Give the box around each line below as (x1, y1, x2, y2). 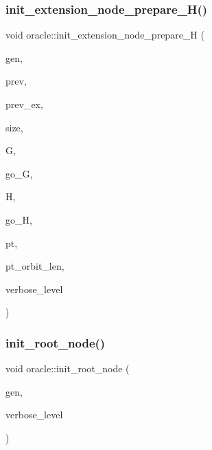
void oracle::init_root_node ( (5, 361, 130, 376)
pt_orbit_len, (5, 259, 64, 273)
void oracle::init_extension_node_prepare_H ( (5, 28, 204, 42)
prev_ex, (5, 97, 43, 111)
